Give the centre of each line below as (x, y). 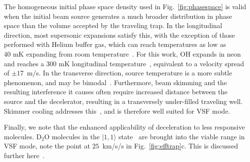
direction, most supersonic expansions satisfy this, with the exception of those (119, 35)
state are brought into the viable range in (182, 136)
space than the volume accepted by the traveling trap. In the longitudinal (113, 25)
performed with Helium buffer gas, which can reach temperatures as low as (115, 44)
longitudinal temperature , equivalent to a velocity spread (158, 63)
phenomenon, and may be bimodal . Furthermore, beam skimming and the (116, 82)
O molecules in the (72, 136)
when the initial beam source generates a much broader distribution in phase (118, 16)
